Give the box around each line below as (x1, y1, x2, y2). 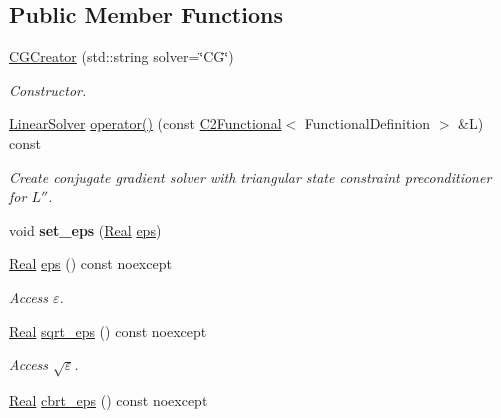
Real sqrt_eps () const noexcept (9, 320, 207, 341)
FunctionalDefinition (304, 113, 431, 134)
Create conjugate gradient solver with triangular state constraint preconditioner (9, 166, 492, 187)
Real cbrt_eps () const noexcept (9, 389, 208, 410)
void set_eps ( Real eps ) (9, 219, 162, 240)
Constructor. (9, 79, 87, 100)
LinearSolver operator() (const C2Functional (9, 113, 282, 134)
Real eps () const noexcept (9, 253, 172, 274)
